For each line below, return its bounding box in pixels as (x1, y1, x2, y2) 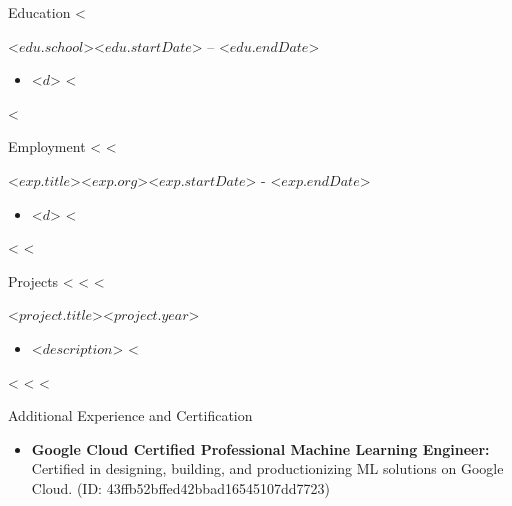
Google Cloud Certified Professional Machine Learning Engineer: (31, 438, 490, 459)
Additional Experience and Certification (8, 405, 253, 426)
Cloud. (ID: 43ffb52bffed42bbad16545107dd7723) (31, 477, 330, 498)
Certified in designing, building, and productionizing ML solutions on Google (31, 458, 504, 479)
